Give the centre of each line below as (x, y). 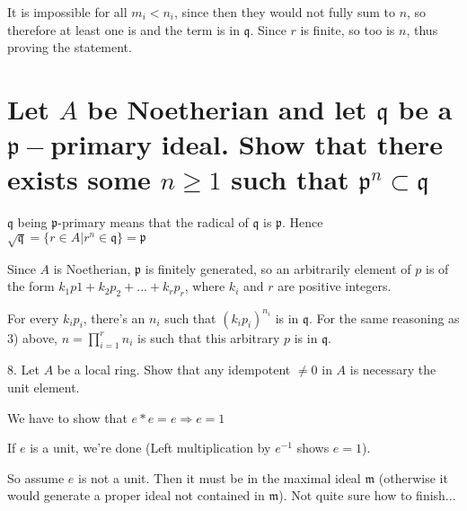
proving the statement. (70, 47)
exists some (79, 179)
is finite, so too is (348, 29)
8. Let (23, 370)
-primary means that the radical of (153, 222)
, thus (422, 29)
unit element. (44, 387)
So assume (36, 477)
